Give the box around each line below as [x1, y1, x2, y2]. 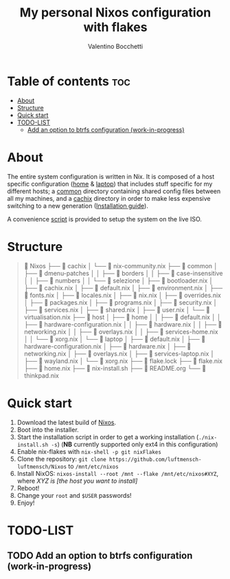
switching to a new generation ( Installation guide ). [7, 201, 149, 210]
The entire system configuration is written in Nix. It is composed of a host [7, 172, 215, 180]
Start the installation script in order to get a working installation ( [16, 433, 199, 441]
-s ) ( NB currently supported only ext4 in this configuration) [51, 440, 218, 448]
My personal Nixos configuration [19, 5, 211, 21]
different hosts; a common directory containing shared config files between [7, 187, 221, 195]
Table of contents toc [7, 74, 130, 89]
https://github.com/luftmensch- [108, 456, 202, 463]
